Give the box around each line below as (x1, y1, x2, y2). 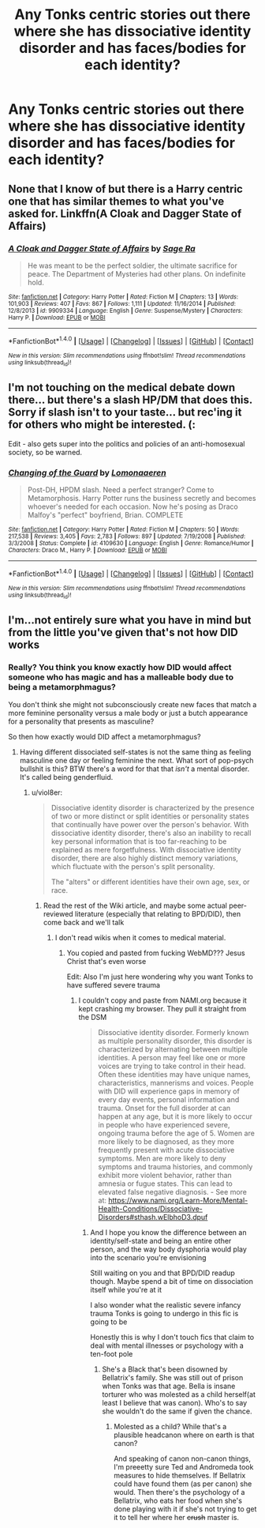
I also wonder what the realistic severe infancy (90, 1300, 241, 1309)
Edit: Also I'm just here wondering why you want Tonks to (66, 972, 254, 981)
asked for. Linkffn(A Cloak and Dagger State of (8, 207, 242, 220)
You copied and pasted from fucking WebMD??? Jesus (66, 948, 246, 958)
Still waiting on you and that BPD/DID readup (90, 1268, 235, 1278)
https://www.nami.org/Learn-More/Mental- (108, 1195, 248, 1205)
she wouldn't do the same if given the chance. (102, 1406, 252, 1416)
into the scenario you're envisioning (90, 1252, 207, 1262)
